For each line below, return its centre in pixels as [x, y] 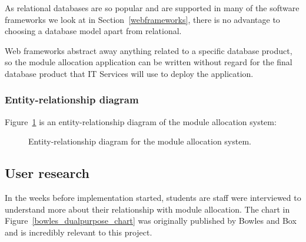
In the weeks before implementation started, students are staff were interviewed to [153, 198]
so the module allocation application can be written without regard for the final [149, 62]
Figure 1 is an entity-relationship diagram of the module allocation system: [141, 121]
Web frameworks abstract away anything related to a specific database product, [149, 50]
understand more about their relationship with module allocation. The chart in [147, 209]
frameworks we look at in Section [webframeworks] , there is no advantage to [142, 19]
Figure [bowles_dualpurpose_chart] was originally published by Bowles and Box [151, 221]
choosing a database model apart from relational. [93, 31]
